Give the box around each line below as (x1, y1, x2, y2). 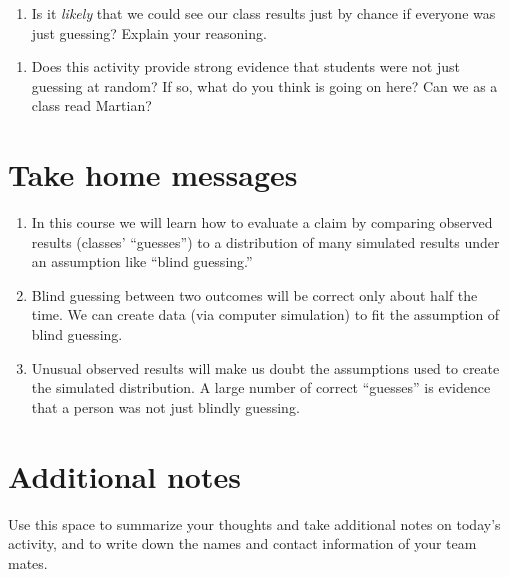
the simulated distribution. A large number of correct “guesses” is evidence (31, 377, 491, 398)
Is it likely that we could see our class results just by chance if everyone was (31, 3, 496, 23)
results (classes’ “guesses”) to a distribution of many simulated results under (31, 231, 500, 252)
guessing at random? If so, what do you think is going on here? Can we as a (31, 75, 498, 96)
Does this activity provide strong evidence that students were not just (31, 56, 460, 77)
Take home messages (8, 154, 298, 195)
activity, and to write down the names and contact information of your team (8, 533, 477, 554)
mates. (8, 552, 48, 573)
